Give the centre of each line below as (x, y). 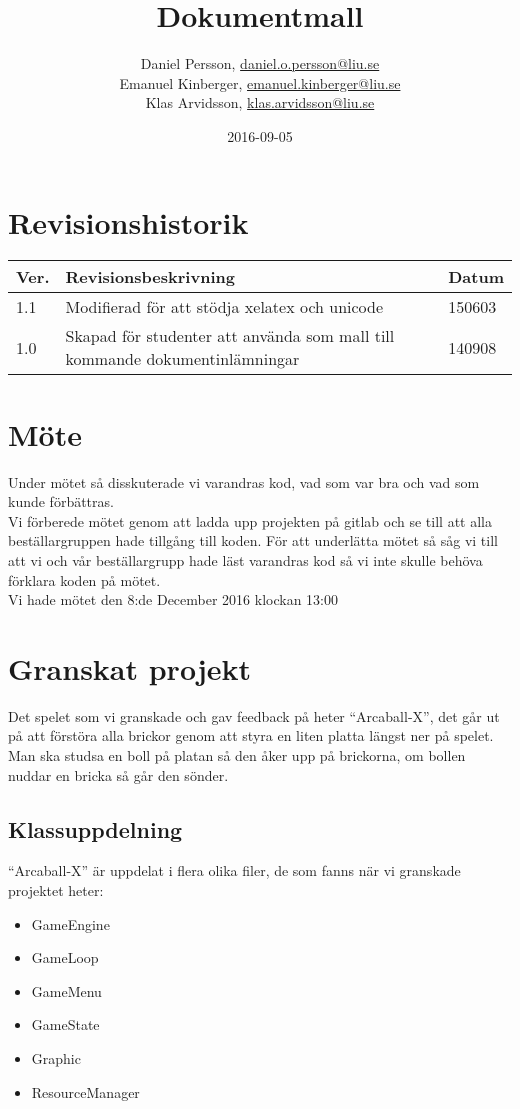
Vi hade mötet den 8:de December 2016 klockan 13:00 (173, 599)
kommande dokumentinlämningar (182, 359)
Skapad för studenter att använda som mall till (230, 336)
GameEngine (70, 923)
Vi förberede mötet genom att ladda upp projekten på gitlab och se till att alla (250, 520)
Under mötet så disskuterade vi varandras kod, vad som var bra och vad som (244, 481)
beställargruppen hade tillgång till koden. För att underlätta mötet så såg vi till (253, 540)
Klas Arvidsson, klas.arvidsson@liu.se (260, 102)
